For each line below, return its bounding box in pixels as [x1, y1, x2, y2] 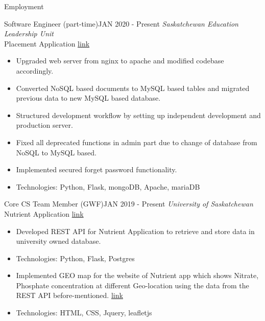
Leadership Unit [4, 28, 54, 39]
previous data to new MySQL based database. [16, 93, 161, 103]
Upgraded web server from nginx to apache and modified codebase [16, 55, 224, 66]
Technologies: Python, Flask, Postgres [16, 253, 135, 263]
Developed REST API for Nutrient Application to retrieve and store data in [16, 225, 255, 236]
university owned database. [16, 236, 101, 246]
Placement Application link [4, 38, 90, 49]
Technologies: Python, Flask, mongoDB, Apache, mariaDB [16, 181, 200, 192]
